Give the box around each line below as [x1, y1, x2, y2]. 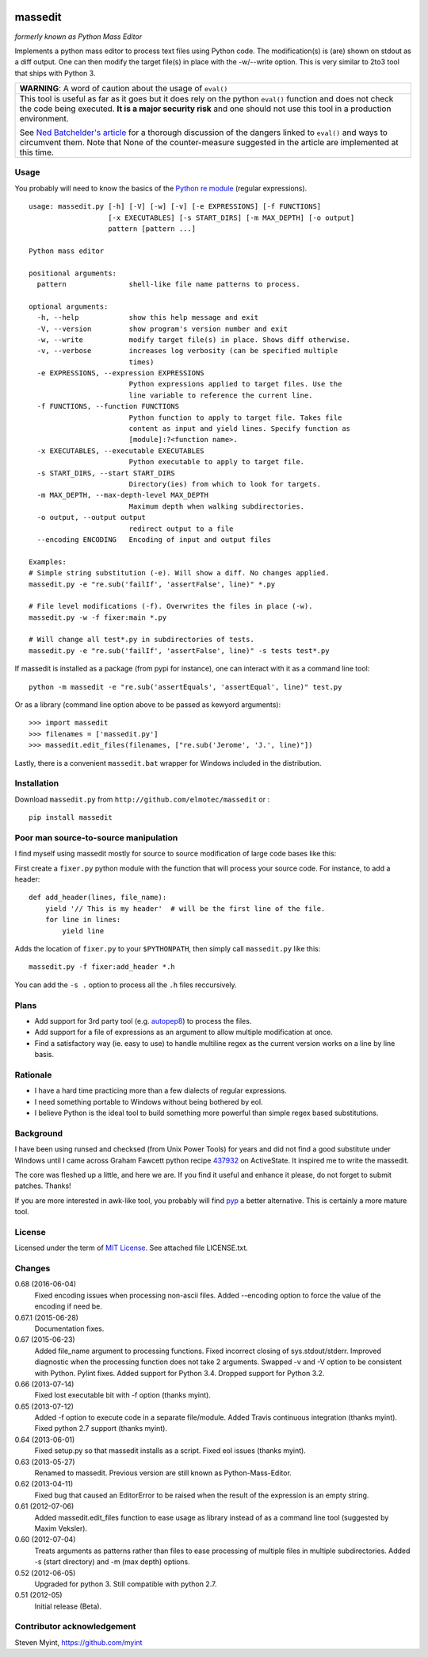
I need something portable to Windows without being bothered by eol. [34, 1097, 263, 1106]
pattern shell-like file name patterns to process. [36, 279, 300, 289]
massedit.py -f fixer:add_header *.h [29, 963, 176, 971]
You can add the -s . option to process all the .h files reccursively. [14, 980, 237, 990]
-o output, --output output [36, 513, 147, 522]
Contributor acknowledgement [14, 1621, 136, 1632]
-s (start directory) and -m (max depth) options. [34, 1557, 190, 1567]
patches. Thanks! [14, 1181, 71, 1190]
